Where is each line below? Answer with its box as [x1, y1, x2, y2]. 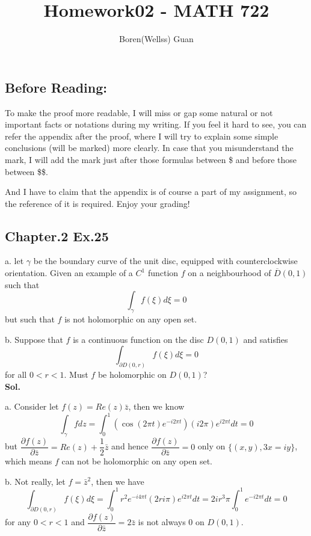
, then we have [91, 475, 144, 487]
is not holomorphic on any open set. [64, 313, 197, 325]
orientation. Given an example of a [5, 266, 133, 279]
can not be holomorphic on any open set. [61, 455, 213, 467]
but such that [5, 313, 55, 325]
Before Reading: [5, 78, 107, 96]
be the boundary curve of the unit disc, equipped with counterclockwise [33, 254, 298, 267]
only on [197, 440, 226, 452]
